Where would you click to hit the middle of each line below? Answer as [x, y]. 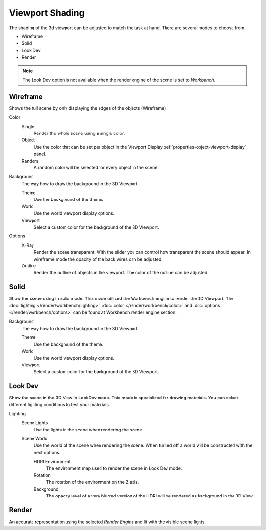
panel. [40, 154]
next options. [47, 452]
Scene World [34, 439]
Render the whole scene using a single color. [79, 133]
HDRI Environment [52, 462]
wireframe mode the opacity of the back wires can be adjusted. [98, 259]
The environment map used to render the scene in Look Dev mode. [114, 468]
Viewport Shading [47, 13]
